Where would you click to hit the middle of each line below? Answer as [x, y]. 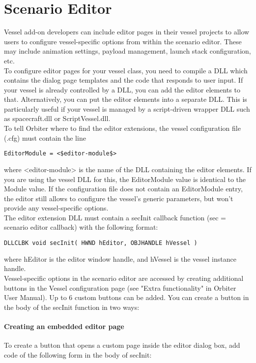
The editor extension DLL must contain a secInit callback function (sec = [115, 217]
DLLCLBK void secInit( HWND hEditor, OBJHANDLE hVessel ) [101, 243]
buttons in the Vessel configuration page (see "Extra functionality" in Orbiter [120, 287]
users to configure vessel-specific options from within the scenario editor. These [123, 41]
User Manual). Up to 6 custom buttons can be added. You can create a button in [127, 297]
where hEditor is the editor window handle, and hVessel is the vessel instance [120, 258]
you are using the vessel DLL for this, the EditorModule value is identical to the [125, 179]
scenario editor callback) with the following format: [81, 227]
